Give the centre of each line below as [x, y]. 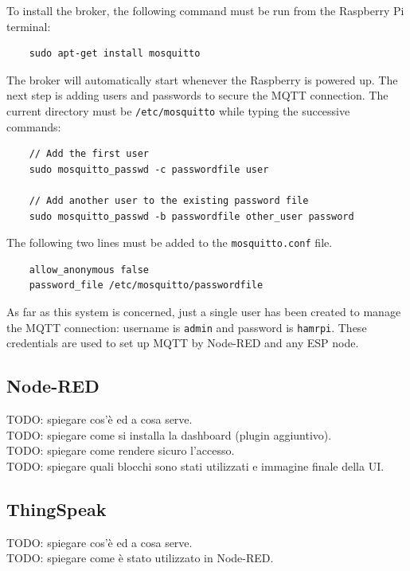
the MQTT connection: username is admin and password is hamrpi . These [187, 327]
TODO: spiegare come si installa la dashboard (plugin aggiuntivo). [169, 434]
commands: [34, 126]
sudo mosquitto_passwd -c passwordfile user [149, 169]
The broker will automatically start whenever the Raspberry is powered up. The [202, 79]
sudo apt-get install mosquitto [115, 54]
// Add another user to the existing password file [169, 201]
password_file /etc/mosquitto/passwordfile [146, 285]
